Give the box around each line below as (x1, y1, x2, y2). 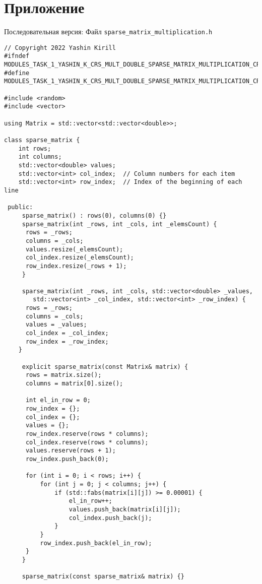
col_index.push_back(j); (69, 514, 152, 522)
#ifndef (4, 52, 30, 60)
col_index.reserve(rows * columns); (25, 438, 149, 446)
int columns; (18, 153, 62, 161)
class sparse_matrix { (4, 137, 80, 144)
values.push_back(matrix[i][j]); (69, 505, 181, 513)
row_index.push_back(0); (25, 455, 109, 463)
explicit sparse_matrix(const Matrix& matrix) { (22, 363, 188, 370)
